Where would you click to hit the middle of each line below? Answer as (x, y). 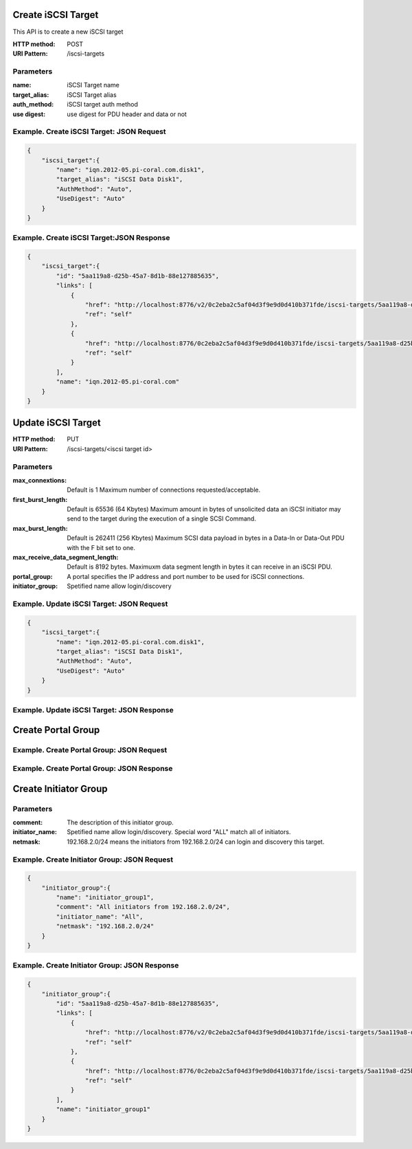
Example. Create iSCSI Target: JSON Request (89, 132)
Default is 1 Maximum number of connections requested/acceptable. (164, 490)
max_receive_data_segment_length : (66, 558)
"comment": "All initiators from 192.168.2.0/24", (143, 907)
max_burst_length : (40, 528)
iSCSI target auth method (103, 105)
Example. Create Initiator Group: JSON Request (93, 860)
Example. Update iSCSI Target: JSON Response (93, 710)
